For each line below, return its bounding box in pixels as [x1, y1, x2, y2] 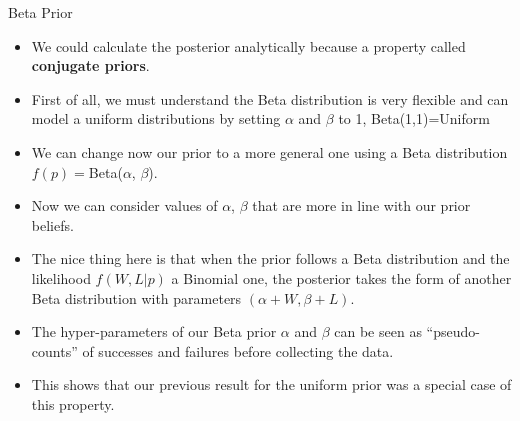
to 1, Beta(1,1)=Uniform [338, 108, 490, 129]
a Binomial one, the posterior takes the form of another [171, 267, 512, 288]
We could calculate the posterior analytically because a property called [31, 35, 466, 56]
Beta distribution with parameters [31, 287, 242, 308]
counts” [31, 340, 78, 361]
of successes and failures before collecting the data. [82, 340, 394, 361]
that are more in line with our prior [252, 195, 471, 216]
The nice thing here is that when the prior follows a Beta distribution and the [31, 248, 510, 269]
